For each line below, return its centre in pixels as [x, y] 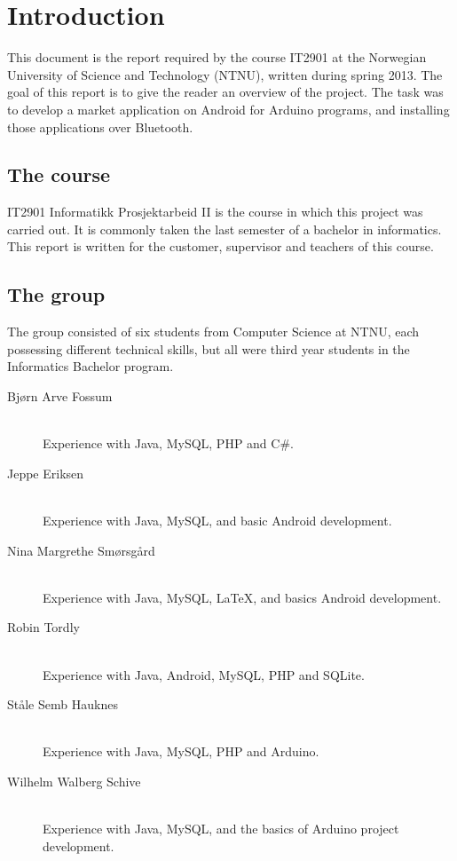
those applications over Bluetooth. [100, 126]
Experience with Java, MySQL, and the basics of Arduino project [221, 829]
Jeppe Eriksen [46, 473]
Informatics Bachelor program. [91, 366]
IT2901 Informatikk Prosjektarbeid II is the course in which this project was [215, 212]
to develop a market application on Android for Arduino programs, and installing [228, 109]
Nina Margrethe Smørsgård [81, 550]
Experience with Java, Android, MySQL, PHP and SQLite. [204, 674]
